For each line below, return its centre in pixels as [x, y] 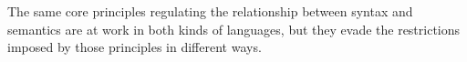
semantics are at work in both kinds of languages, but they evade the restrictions [234, 29]
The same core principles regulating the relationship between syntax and [210, 11]
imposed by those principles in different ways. [135, 47]
